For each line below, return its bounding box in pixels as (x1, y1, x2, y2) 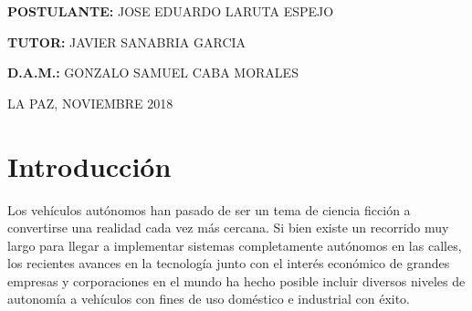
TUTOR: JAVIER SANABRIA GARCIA (7, 32, 246, 51)
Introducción (7, 147, 172, 184)
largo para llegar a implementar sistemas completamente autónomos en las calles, (7, 235, 462, 254)
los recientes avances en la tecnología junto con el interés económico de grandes (7, 254, 450, 273)
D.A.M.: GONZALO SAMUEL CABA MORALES (7, 63, 299, 82)
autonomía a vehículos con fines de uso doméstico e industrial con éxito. (7, 289, 411, 308)
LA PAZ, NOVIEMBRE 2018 (7, 93, 173, 112)
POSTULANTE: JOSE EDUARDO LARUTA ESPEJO (7, 2, 334, 20)
